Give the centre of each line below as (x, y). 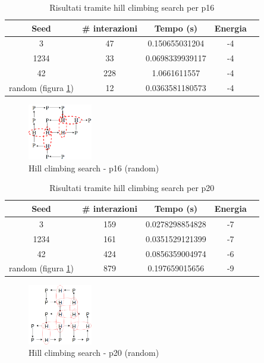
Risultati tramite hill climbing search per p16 (132, 7)
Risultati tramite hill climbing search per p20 (132, 188)
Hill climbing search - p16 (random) (94, 168)
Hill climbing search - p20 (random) (94, 353)
